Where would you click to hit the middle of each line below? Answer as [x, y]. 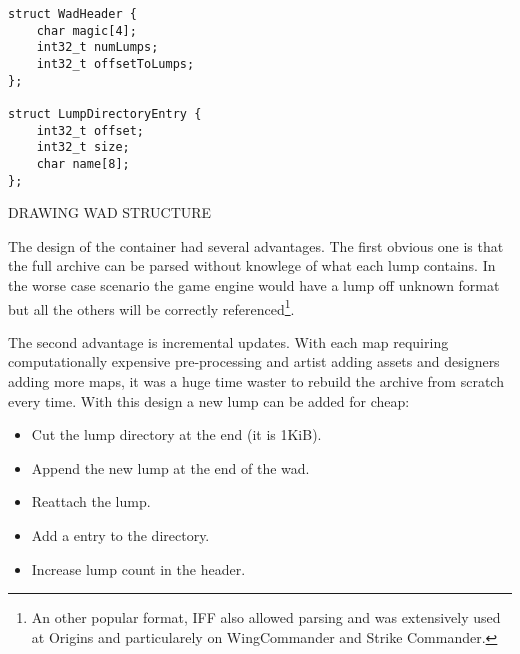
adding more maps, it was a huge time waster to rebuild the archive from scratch [256, 381]
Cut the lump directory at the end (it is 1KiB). [176, 434]
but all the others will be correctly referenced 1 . [151, 307]
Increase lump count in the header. [138, 568]
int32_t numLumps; [97, 47]
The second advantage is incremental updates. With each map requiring [228, 341]
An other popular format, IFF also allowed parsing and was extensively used [266, 617]
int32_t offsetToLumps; [115, 63]
